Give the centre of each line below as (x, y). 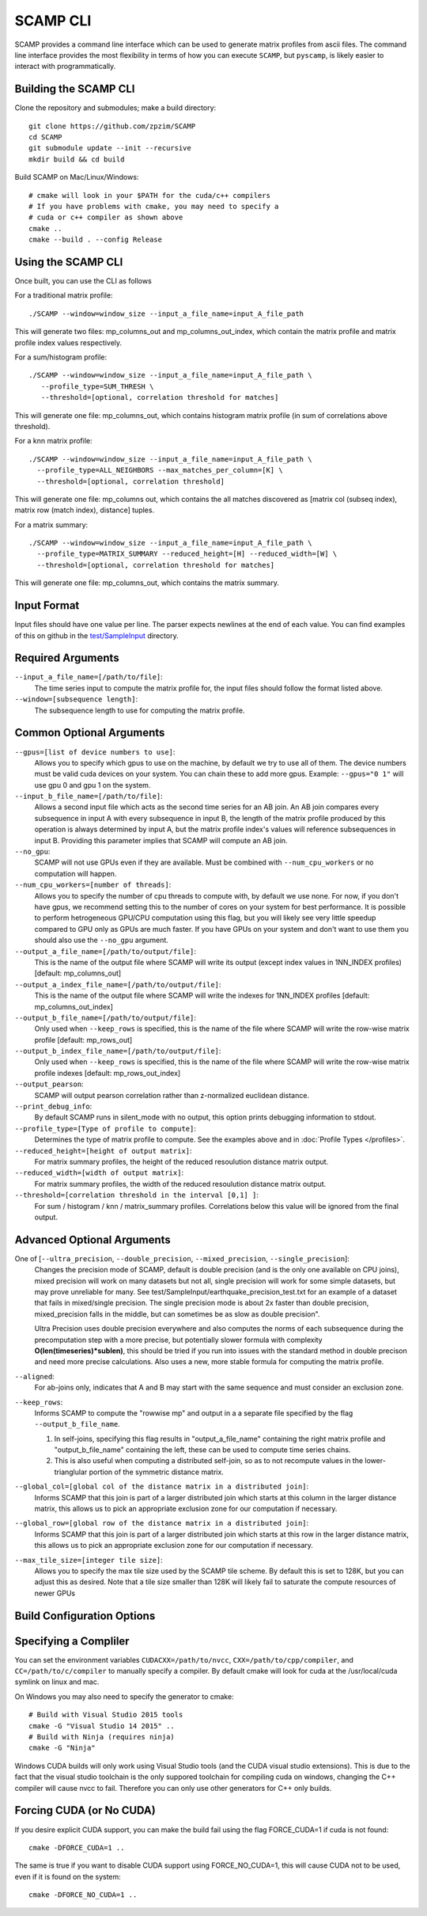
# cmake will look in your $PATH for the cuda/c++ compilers (149, 195)
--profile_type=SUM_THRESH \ (97, 386)
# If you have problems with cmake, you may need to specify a (154, 206)
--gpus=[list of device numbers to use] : (95, 751)
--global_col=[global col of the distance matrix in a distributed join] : (162, 1486)
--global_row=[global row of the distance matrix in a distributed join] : (162, 1523)
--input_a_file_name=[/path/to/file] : (89, 677)
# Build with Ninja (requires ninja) (102, 1737)
